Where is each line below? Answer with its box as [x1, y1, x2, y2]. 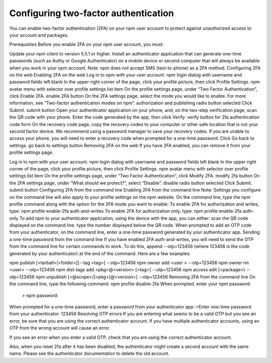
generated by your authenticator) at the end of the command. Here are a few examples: [9, 250, 191, 257]
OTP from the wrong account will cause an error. [9, 325, 110, 331]
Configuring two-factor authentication [9, 8, 174, 19]
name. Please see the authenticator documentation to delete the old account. [9, 350, 170, 356]
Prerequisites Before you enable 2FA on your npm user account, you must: [9, 41, 164, 47]
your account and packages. [9, 32, 69, 38]
